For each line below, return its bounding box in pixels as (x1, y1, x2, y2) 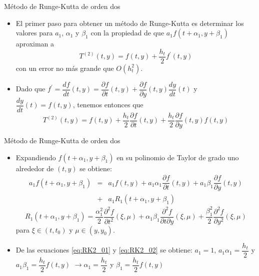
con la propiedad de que (90, 27, 164, 38)
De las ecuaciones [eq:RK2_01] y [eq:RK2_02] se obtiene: (15, 245, 192, 255)
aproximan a (15, 38, 54, 49)
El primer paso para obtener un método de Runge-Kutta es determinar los (15, 17, 244, 28)
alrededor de (15, 163, 54, 173)
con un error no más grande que (15, 62, 114, 73)
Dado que (15, 83, 45, 94)
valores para (15, 27, 53, 38)
